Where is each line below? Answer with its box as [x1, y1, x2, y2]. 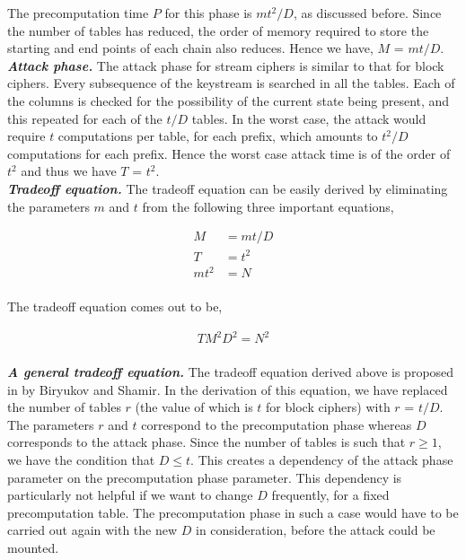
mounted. [7, 538, 59, 556]
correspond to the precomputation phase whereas [141, 415, 412, 433]
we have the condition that [7, 450, 155, 468]
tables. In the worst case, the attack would [191, 109, 426, 127]
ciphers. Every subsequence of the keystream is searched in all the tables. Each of [7, 74, 455, 92]
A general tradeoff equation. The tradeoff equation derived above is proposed [7, 362, 454, 381]
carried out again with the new [7, 521, 178, 539]
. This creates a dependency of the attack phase [190, 450, 453, 468]
